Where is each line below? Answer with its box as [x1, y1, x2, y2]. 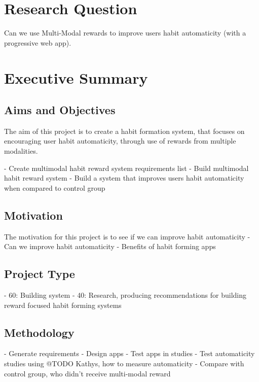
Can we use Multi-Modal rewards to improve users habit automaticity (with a [4, 27, 246, 38]
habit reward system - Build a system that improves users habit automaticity [4, 172, 244, 183]
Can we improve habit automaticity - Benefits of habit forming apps [4, 241, 216, 252]
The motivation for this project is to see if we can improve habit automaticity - [4, 231, 250, 241]
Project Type [4, 266, 75, 282]
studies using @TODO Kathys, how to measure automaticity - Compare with [4, 358, 244, 369]
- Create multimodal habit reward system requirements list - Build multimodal [4, 162, 249, 173]
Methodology [4, 324, 75, 340]
